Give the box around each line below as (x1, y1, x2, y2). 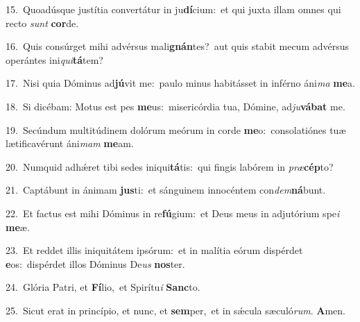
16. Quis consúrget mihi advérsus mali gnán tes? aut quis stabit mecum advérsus (6, 39, 350, 53)
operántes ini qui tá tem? (6, 52, 103, 67)
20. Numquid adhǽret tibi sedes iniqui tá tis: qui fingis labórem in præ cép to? (6, 159, 334, 173)
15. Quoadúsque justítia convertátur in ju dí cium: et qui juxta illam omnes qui (6, 2, 341, 16)
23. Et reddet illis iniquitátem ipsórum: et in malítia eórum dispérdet (6, 243, 303, 257)
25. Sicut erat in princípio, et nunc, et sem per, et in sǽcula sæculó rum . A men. (6, 303, 345, 317)
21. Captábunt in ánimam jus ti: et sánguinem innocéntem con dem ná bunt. (6, 183, 326, 197)
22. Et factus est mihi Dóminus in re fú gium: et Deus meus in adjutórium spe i (6, 205, 340, 220)
